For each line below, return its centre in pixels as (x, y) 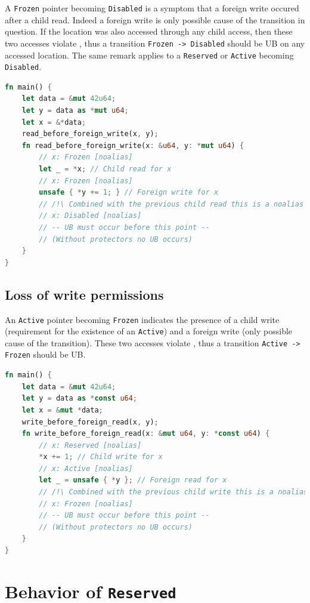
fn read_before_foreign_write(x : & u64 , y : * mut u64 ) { (133, 145)
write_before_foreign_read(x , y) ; (90, 422)
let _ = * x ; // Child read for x (105, 169)
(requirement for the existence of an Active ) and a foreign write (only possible (149, 331)
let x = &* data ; (54, 122)
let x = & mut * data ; (62, 410)
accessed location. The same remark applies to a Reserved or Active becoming (149, 55)
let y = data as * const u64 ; (80, 399)
